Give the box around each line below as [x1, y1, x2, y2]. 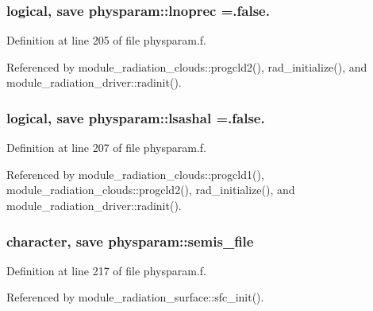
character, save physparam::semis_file [6, 231, 254, 251]
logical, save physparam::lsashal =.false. [6, 107, 265, 127]
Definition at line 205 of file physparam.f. [6, 32, 206, 49]
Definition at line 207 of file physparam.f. [6, 139, 206, 156]
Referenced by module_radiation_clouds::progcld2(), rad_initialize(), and [6, 58, 367, 75]
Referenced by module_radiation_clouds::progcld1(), [6, 165, 264, 182]
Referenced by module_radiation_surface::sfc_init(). [6, 289, 264, 305]
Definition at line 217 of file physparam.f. [6, 262, 206, 278]
